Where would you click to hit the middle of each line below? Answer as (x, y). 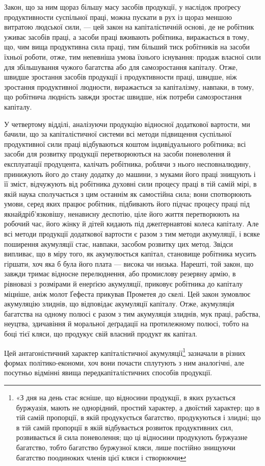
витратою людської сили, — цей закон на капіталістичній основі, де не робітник (129, 27)
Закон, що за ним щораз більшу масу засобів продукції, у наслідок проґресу (123, 7)
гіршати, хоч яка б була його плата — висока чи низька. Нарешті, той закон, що (129, 263)
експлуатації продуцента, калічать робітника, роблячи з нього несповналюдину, (127, 163)
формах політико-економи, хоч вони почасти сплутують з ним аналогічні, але (124, 362)
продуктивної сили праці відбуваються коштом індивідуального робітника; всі (125, 144)
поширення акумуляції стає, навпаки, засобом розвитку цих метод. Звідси (119, 243)
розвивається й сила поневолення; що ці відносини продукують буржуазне (132, 437)
